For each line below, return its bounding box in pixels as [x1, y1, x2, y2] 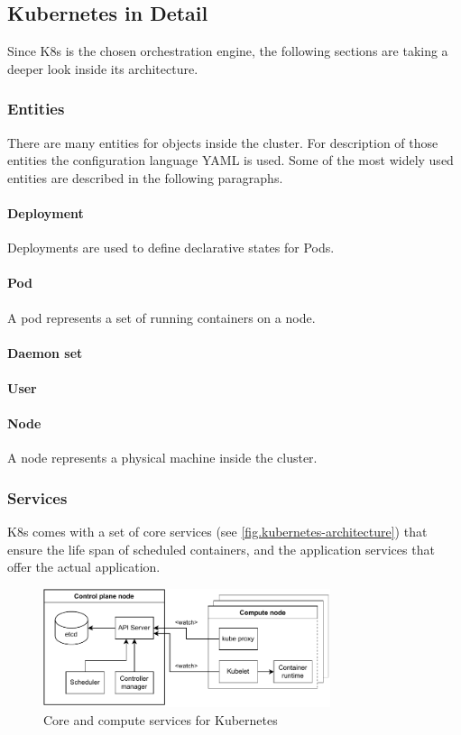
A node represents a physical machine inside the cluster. [7, 448, 318, 467]
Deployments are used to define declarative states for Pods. [7, 238, 335, 257]
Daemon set [7, 343, 83, 362]
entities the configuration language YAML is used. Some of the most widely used [7, 151, 454, 170]
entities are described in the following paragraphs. [7, 168, 283, 187]
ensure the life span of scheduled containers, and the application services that [7, 539, 435, 558]
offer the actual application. [7, 557, 161, 576]
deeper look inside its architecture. [7, 59, 198, 78]
